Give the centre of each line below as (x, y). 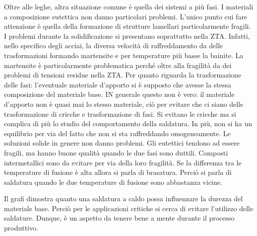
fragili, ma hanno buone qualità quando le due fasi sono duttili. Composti (116, 152)
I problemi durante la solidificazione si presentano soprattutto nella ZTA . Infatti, (127, 36)
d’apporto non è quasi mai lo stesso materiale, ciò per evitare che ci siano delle (124, 104)
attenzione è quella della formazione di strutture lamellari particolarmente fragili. (128, 26)
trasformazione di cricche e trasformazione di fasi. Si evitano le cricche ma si (120, 114)
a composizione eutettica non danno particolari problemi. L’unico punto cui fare (126, 16)
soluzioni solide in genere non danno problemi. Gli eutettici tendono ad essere (122, 143)
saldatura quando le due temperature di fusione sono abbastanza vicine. (113, 182)
